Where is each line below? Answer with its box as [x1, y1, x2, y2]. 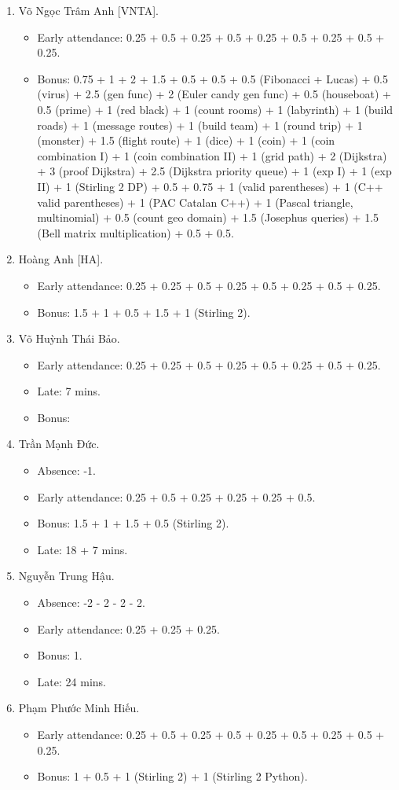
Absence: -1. [37, 462, 96, 479]
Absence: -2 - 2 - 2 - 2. [37, 594, 145, 611]
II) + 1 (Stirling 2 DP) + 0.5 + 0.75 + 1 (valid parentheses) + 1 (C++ [37, 178, 383, 194]
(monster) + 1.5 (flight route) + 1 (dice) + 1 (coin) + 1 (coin [37, 132, 335, 149]
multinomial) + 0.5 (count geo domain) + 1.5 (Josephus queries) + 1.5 [37, 209, 379, 226]
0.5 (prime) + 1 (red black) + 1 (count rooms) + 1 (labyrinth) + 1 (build [37, 101, 394, 117]
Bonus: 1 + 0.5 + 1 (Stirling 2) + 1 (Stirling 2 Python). [37, 768, 308, 784]
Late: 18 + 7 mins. [37, 541, 128, 557]
